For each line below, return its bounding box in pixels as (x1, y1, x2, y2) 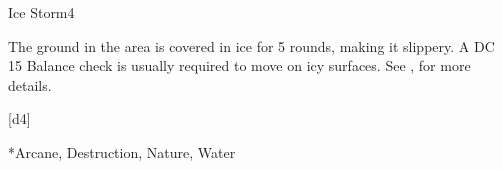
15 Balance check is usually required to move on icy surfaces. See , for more (8, 55, 471, 76)
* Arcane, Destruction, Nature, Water (8, 141, 236, 162)
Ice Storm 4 (8, 2, 75, 22)
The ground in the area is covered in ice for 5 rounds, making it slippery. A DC (8, 35, 495, 56)
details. (8, 74, 52, 95)
